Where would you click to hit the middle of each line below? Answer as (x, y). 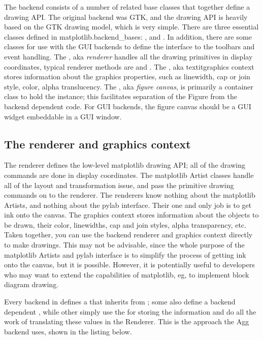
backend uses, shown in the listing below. (68, 331)
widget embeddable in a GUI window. (63, 116)
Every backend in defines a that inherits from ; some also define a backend (120, 302)
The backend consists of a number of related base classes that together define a (127, 7)
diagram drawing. (31, 284)
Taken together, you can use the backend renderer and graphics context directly (128, 235)
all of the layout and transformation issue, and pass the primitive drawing (119, 185)
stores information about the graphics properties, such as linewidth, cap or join (127, 76)
